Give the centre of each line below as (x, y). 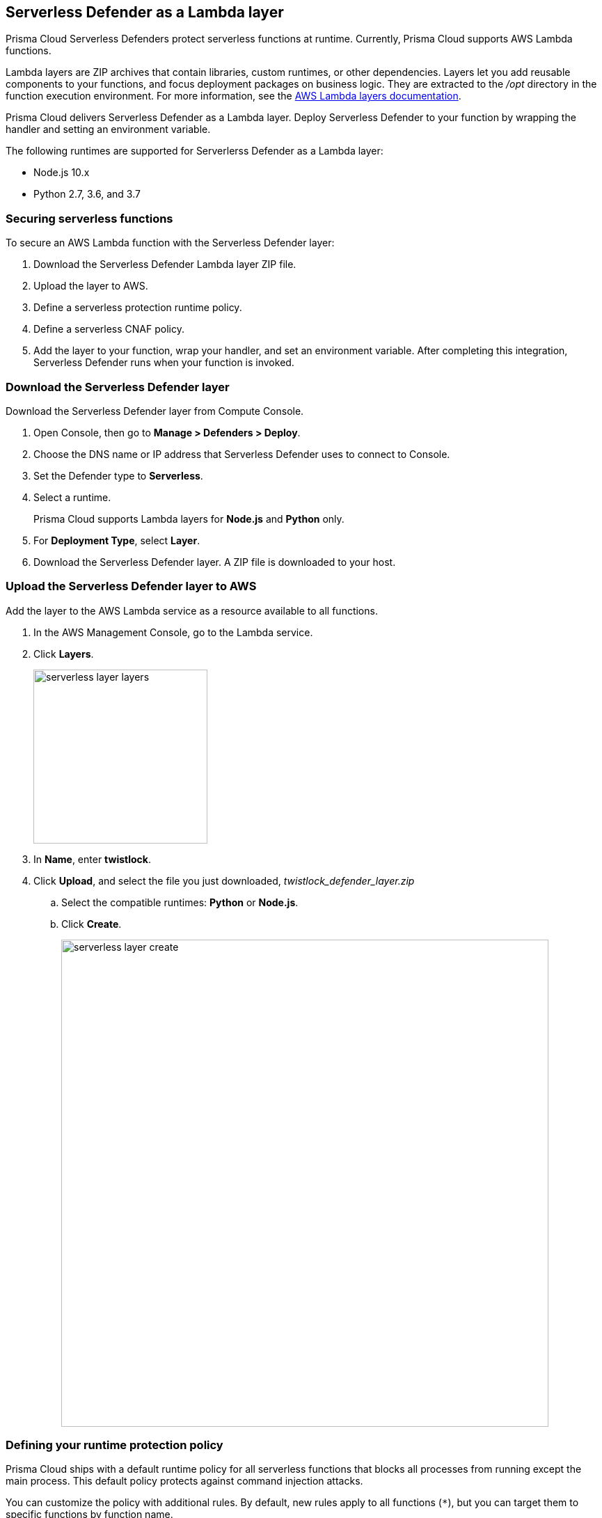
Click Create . (92, 924)
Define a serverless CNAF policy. (109, 329)
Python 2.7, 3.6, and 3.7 (87, 194)
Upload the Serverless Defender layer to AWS (131, 586)
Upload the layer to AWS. (91, 286)
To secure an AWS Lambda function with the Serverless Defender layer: (170, 243)
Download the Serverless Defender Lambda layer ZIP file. (165, 264)
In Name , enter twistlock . (92, 859)
